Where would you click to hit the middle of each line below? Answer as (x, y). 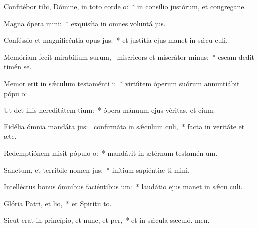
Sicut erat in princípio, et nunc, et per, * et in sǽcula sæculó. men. (107, 220)
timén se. (18, 66)
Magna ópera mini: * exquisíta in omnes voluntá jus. (85, 23)
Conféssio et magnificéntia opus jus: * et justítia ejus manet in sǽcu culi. (116, 40)
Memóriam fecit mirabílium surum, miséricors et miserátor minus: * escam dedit (129, 57)
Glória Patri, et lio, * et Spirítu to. (58, 203)
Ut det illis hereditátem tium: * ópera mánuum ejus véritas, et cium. (110, 110)
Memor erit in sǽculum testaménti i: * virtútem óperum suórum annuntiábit (122, 83)
